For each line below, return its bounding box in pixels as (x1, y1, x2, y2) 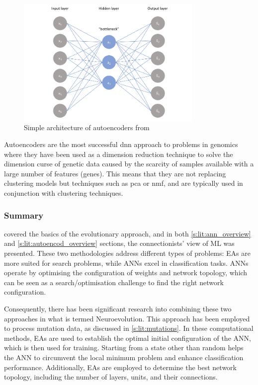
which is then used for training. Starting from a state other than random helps (4, 342, 244, 353)
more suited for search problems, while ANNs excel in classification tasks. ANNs (4, 257, 249, 268)
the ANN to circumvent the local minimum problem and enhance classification (4, 352, 244, 362)
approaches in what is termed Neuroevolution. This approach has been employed (4, 313, 250, 323)
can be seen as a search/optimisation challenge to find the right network (4, 277, 224, 287)
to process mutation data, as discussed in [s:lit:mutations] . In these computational (4, 323, 254, 333)
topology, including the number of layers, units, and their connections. (4, 372, 218, 382)
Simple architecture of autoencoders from (24, 122, 150, 133)
